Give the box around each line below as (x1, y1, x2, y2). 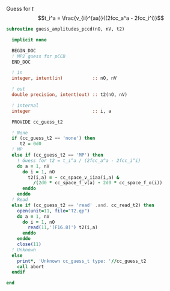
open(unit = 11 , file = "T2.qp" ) (17, 208, 90, 214)
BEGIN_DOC (11, 47, 36, 53)
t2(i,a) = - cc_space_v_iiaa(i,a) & (28, 174, 120, 181)
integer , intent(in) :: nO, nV (11, 75, 117, 82)
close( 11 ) (17, 241, 42, 247)
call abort (17, 263, 44, 269)
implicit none (11, 37, 47, 43)
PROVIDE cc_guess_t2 (11, 119, 63, 125)
